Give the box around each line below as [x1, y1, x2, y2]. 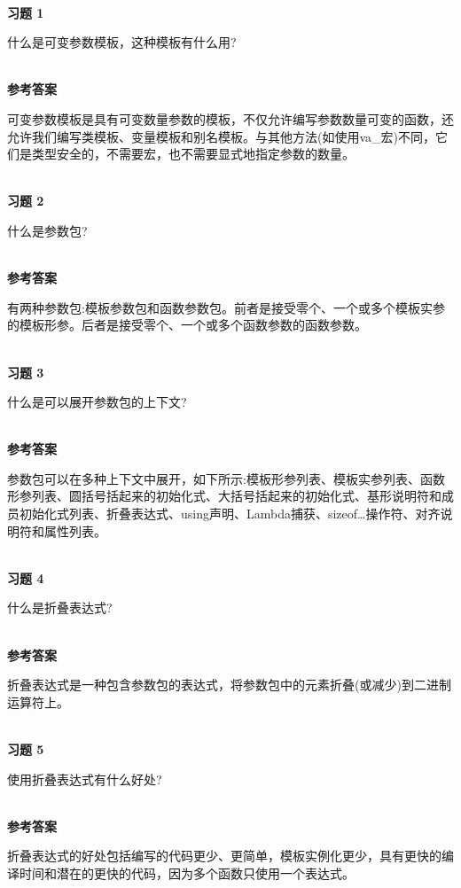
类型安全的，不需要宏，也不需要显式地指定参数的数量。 [31, 144, 355, 163]
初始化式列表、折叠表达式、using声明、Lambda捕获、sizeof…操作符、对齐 [19, 504, 441, 523]
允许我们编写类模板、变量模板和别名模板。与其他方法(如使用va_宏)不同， [7, 127, 435, 145]
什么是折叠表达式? [7, 598, 113, 617]
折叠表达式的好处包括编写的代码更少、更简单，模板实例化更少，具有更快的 [7, 846, 441, 865]
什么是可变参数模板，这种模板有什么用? [7, 33, 237, 51]
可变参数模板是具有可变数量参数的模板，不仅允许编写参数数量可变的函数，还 [7, 109, 454, 128]
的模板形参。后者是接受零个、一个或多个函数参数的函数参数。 [7, 315, 367, 334]
